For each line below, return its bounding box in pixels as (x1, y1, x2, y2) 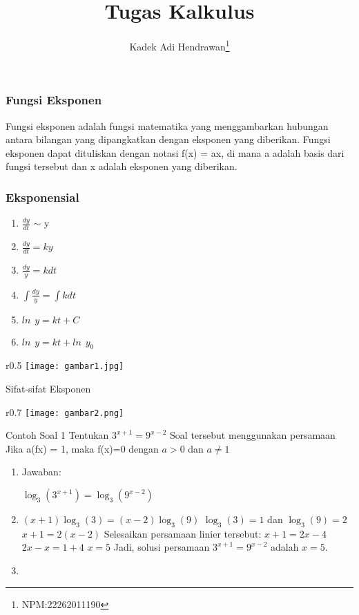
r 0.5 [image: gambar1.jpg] (6, 358, 124, 372)
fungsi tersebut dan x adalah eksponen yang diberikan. (6, 159, 237, 173)
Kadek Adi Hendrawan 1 (129, 37, 230, 53)
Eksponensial (6, 188, 79, 205)
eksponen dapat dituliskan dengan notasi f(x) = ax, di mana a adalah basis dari (6, 145, 345, 160)
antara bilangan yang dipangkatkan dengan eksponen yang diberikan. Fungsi (6, 132, 331, 146)
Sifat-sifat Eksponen (6, 381, 91, 396)
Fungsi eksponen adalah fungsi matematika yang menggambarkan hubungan (6, 118, 329, 133)
